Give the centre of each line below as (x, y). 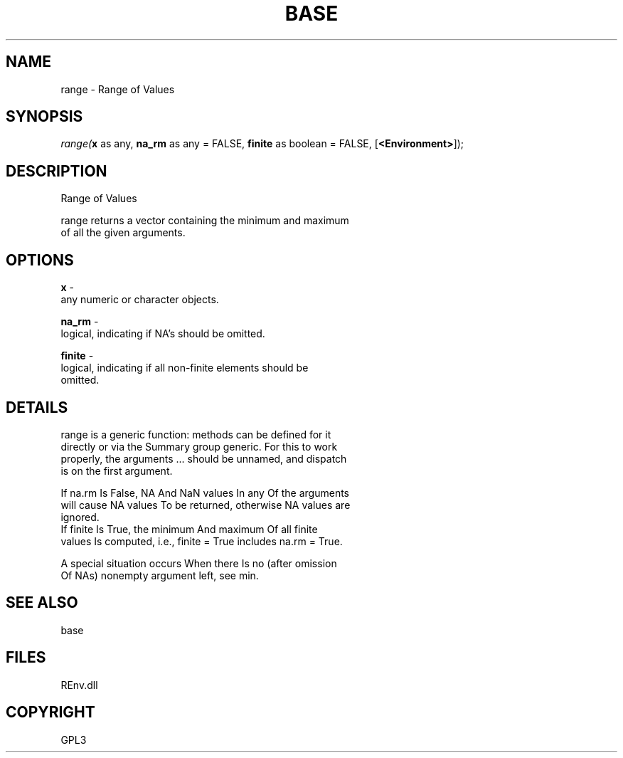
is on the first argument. (117, 470)
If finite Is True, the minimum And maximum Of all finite (189, 529)
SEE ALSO (42, 603)
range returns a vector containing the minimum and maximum (205, 221)
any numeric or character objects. (140, 300)
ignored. (80, 517)
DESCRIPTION (57, 171)
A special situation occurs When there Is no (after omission (199, 563)
